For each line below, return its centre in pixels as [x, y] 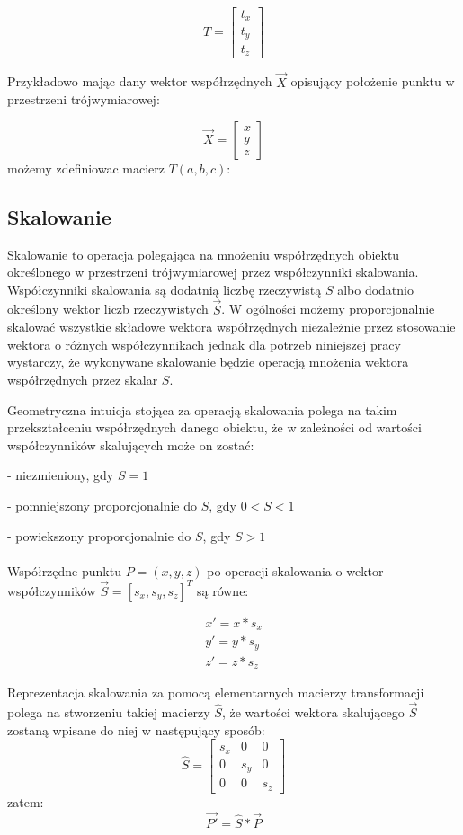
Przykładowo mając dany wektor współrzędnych [140, 81]
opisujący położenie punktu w [373, 81]
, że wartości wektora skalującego [313, 712]
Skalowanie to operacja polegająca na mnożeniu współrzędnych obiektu [204, 254]
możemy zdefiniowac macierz [86, 168]
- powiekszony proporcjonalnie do [99, 535]
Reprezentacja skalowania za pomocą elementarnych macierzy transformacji [216, 693]
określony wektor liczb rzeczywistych [108, 309]
